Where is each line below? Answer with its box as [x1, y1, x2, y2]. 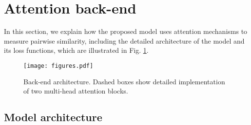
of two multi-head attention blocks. [23, 86, 128, 96]
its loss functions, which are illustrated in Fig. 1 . [4, 45, 149, 55]
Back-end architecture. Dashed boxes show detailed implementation [23, 76, 225, 86]
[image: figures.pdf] [23, 62, 94, 69]
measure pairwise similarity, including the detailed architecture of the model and [4, 35, 245, 46]
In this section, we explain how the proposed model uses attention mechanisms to [4, 26, 248, 36]
